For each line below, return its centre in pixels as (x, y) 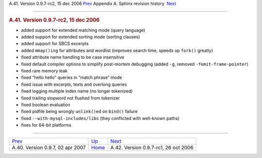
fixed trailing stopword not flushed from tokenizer (71, 98)
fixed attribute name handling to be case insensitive (73, 57)
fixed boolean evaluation (46, 105)
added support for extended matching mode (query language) (83, 30)
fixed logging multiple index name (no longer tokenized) (77, 91)
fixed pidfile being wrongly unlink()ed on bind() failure (79, 111)
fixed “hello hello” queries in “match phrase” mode (72, 78)
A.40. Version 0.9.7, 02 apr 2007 (49, 147)
